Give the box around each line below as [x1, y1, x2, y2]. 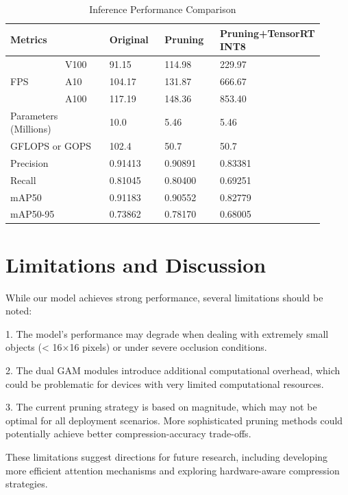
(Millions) [10, 122, 51, 136]
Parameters [10, 108, 58, 122]
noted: [5, 303, 32, 318]
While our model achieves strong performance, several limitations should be [5, 290, 323, 304]
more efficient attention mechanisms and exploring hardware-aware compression [5, 463, 340, 477]
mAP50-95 [10, 207, 55, 221]
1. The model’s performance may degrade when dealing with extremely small [5, 326, 329, 341]
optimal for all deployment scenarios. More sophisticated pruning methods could [5, 413, 343, 427]
